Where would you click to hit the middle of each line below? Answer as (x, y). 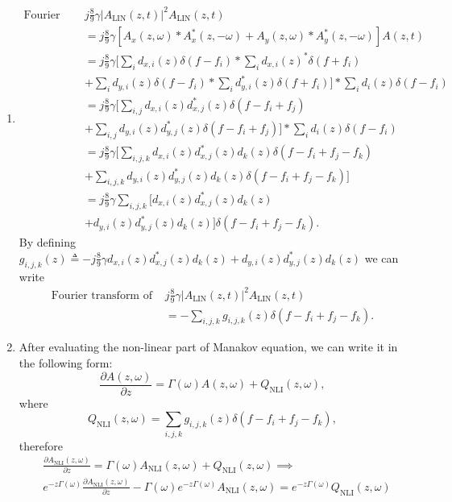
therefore (41, 445)
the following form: (66, 362)
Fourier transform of (102, 295)
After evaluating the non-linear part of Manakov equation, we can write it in (208, 347)
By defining (48, 242)
